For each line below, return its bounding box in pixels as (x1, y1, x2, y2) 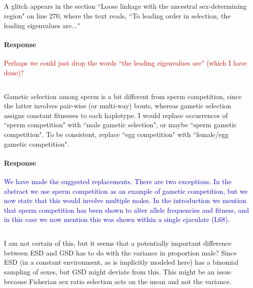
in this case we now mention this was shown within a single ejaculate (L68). (4, 214, 230, 224)
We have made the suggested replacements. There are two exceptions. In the (4, 176, 232, 186)
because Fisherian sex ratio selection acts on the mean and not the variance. (4, 276, 232, 286)
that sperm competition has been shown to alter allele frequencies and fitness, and (4, 204, 249, 215)
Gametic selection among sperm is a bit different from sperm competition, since (4, 91, 242, 101)
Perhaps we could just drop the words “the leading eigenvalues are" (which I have (4, 57, 247, 68)
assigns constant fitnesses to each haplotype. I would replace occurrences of (4, 110, 228, 120)
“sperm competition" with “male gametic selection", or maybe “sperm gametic (4, 119, 237, 130)
